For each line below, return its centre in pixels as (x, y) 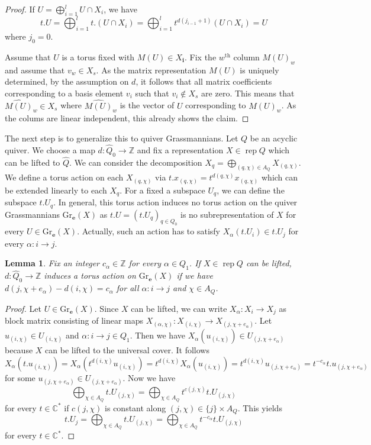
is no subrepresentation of (227, 214)
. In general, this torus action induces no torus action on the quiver (175, 202)
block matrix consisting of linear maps (74, 320)
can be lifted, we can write (179, 308)
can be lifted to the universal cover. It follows (127, 350)
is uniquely (259, 70)
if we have (195, 275)
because (19, 350)
